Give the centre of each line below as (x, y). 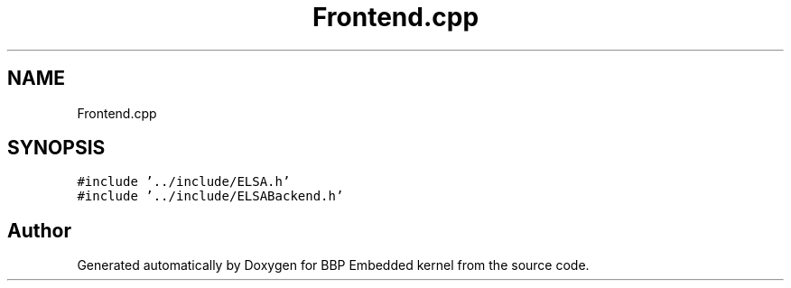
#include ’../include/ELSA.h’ (184, 182)
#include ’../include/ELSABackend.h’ (210, 196)
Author (39, 230)
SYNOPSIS (56, 148)
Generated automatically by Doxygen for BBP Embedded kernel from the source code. (333, 265)
